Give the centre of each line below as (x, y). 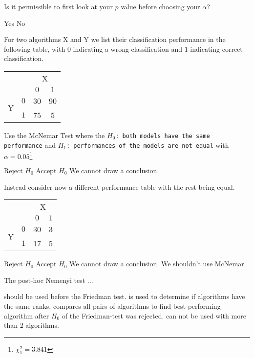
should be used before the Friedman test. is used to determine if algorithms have (125, 296)
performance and (30, 145)
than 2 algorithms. (32, 325)
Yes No (15, 23)
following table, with (35, 49)
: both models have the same (163, 136)
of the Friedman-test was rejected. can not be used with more (154, 315)
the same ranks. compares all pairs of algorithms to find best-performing (112, 306)
